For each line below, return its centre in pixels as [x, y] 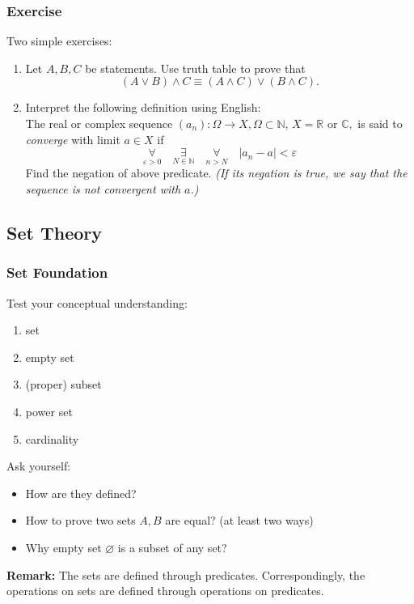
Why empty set [63, 547]
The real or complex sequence [99, 123]
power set [49, 411]
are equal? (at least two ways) [239, 520]
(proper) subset [63, 384]
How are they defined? [81, 493]
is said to [380, 123]
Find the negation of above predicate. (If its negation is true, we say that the [216, 173]
